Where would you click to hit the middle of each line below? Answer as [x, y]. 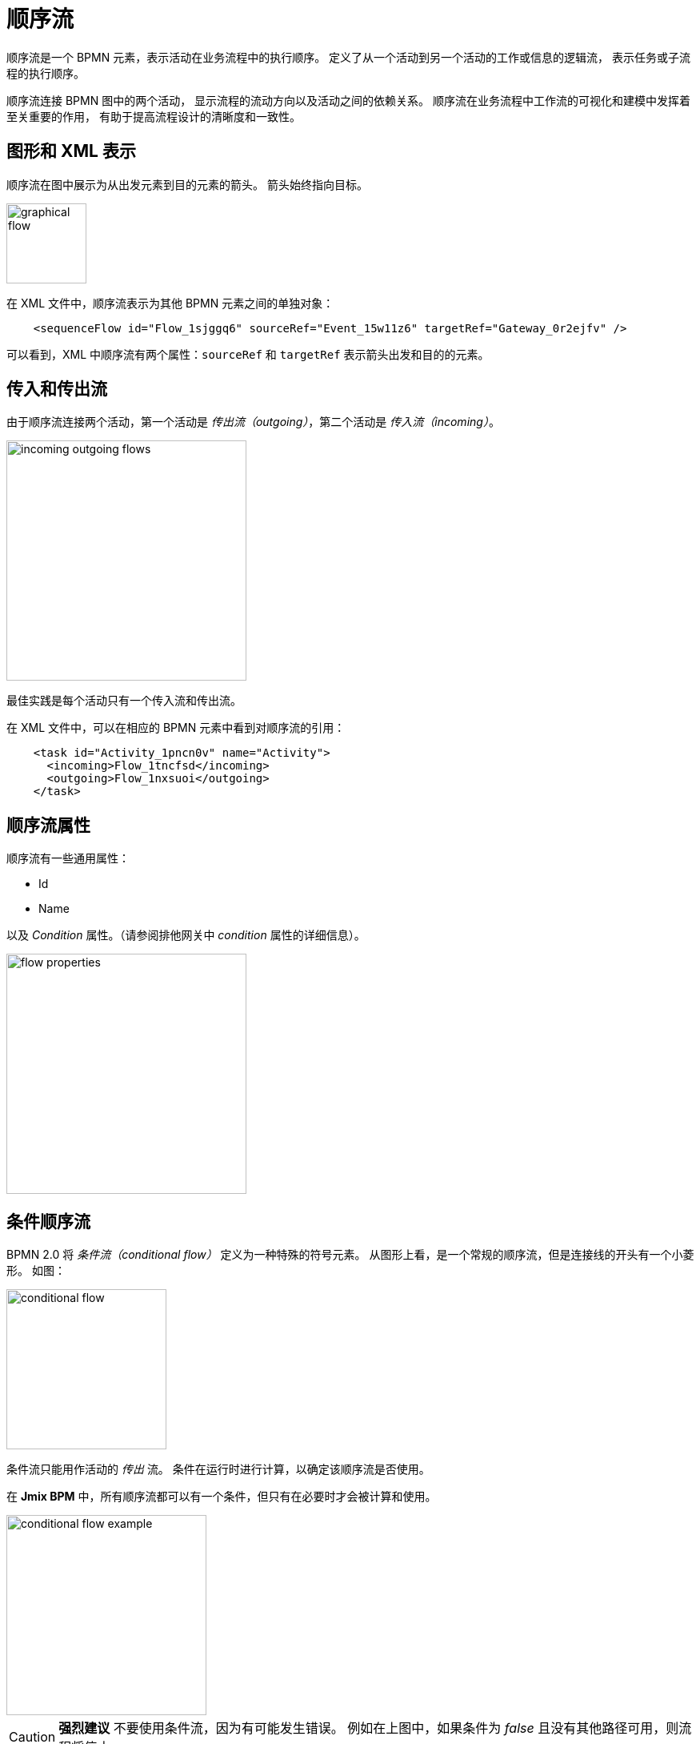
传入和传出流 [57, 389]
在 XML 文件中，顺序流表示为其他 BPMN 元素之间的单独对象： [170, 303]
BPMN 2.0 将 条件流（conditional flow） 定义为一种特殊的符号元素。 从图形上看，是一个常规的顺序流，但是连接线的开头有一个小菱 [350, 1255]
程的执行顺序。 [46, 73]
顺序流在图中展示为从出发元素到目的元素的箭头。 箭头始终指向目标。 [187, 184]
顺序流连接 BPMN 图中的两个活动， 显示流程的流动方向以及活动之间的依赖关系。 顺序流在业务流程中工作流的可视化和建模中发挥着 [349, 100]
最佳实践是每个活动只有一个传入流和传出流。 [124, 701]
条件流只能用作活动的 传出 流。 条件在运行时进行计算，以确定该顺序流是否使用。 [218, 1469]
